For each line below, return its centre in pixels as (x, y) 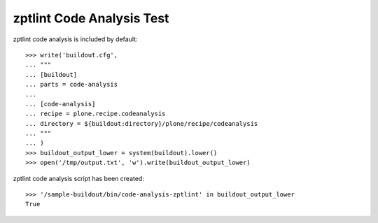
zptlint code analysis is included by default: (75, 39)
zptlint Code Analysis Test (91, 18)
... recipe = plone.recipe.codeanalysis (96, 114)
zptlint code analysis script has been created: (79, 178)
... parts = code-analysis (72, 85)
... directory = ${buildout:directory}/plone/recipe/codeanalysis (142, 123)
